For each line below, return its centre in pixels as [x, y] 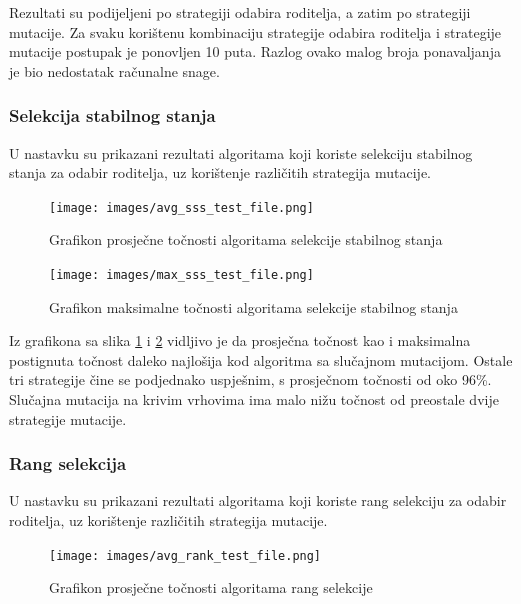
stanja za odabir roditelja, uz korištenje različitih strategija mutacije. [220, 172]
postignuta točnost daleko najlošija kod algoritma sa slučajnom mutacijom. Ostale [261, 359]
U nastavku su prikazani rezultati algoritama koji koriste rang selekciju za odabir [258, 500]
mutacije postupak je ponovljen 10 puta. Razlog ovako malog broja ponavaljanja [255, 51]
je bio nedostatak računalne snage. [114, 70]
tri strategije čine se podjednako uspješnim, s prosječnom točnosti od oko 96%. [250, 379]
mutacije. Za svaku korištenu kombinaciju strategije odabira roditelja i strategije [255, 31]
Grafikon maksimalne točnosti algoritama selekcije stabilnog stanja [253, 306]
